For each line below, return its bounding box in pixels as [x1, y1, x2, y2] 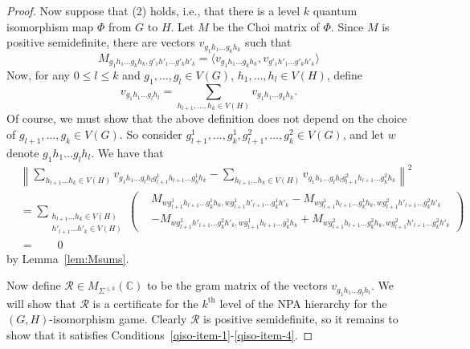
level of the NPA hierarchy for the [219, 294, 387, 311]
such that [245, 34, 292, 51]
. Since [330, 18, 364, 34]
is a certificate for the [92, 294, 198, 311]
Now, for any [6, 67, 70, 83]
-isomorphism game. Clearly [49, 310, 187, 327]
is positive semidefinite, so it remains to [203, 310, 398, 327]
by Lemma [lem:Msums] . [6, 250, 129, 266]
